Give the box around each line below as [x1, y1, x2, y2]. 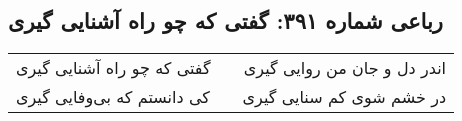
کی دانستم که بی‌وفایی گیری [16, 85, 210, 109]
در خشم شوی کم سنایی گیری [242, 85, 447, 109]
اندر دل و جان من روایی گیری [243, 56, 447, 80]
